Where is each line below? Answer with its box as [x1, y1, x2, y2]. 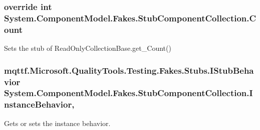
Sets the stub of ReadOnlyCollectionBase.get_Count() [4, 43, 171, 53]
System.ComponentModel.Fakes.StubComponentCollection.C [4, 11, 256, 24]
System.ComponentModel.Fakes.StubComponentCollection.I [4, 87, 253, 99]
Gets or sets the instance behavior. [4, 118, 111, 128]
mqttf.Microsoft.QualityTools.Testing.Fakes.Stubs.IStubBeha [4, 64, 254, 76]
